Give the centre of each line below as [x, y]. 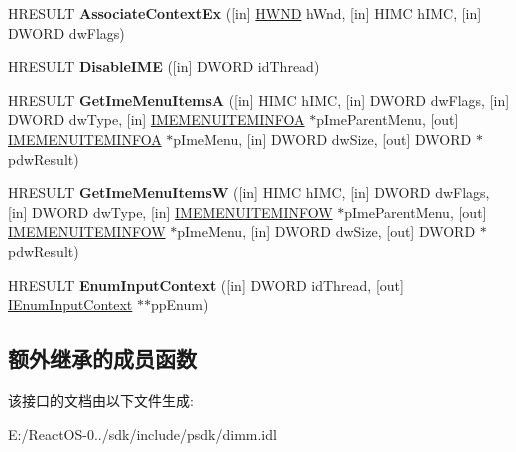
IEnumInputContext [70, 304]
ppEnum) [179, 304]
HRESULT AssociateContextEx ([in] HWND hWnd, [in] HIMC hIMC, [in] [245, 13]
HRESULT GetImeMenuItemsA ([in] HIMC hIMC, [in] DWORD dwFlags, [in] [259, 99]
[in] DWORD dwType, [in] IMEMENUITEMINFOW [170, 211]
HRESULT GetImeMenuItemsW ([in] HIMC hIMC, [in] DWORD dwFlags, [249, 192]
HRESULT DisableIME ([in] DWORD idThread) [164, 66]
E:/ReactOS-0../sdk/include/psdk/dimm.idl [142, 433]
